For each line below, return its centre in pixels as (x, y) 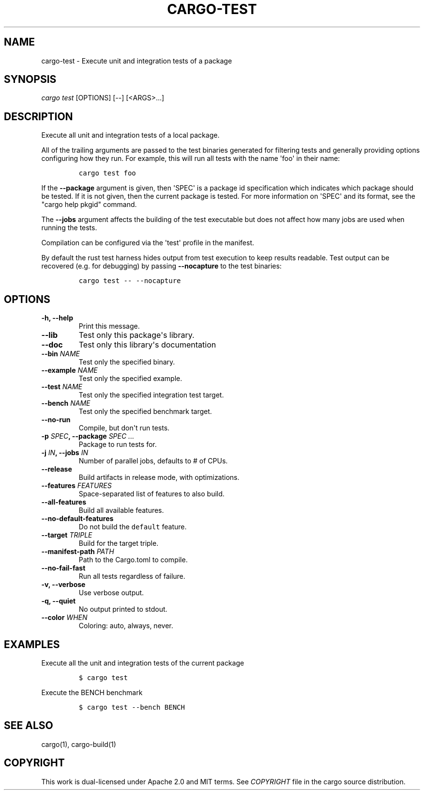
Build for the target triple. (119, 543)
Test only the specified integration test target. (151, 395)
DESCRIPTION (38, 116)
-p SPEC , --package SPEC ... (88, 436)
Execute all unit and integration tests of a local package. (130, 135)
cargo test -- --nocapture (130, 281)
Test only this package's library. (136, 335)
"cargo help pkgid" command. (89, 205)
